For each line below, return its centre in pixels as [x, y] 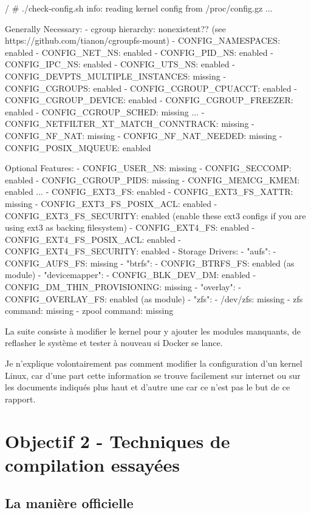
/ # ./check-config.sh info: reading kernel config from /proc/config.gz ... [139, 8]
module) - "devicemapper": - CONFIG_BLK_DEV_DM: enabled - [131, 275]
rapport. [20, 399]
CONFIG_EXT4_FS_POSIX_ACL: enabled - [93, 239]
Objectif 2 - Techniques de [118, 440]
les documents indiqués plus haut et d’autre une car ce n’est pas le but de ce [148, 387]
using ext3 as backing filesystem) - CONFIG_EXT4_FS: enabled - [130, 227]
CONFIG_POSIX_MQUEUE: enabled [78, 147]
